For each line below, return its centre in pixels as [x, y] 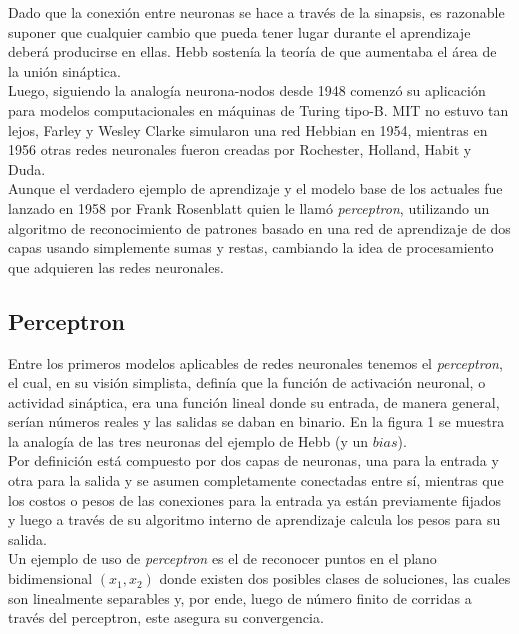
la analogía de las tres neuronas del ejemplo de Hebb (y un [188, 440]
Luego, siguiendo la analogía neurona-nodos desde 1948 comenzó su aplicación [247, 90]
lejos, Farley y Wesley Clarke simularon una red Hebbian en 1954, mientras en [248, 129]
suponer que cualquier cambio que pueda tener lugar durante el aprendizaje [239, 31]
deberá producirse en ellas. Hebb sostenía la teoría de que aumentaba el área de [252, 51]
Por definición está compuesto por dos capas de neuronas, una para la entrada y [253, 460]
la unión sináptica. [64, 70]
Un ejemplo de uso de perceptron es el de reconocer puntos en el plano [222, 558]
